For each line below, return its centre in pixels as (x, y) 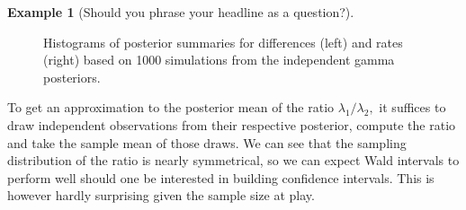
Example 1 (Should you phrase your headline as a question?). (181, 12)
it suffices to (412, 107)
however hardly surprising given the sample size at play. (161, 195)
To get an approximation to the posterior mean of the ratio (171, 107)
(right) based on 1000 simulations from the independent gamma (219, 60)
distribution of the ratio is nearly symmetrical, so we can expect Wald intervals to (233, 160)
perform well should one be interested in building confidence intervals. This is (221, 177)
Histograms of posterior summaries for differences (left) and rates (223, 42)
